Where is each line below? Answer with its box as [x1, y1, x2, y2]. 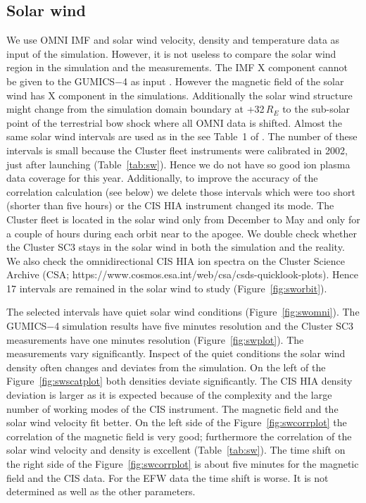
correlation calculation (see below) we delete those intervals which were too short [6, 184, 355, 199]
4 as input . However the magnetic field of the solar [122, 73, 344, 88]
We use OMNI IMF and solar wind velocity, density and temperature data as [6, 32, 340, 47]
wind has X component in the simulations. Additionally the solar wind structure [6, 87, 353, 102]
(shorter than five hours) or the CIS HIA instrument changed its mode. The [6, 198, 334, 213]
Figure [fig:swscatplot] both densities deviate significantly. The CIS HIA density [6, 373, 353, 388]
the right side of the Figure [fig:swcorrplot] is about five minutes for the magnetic [6, 457, 359, 471]
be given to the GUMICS [6, 73, 115, 88]
